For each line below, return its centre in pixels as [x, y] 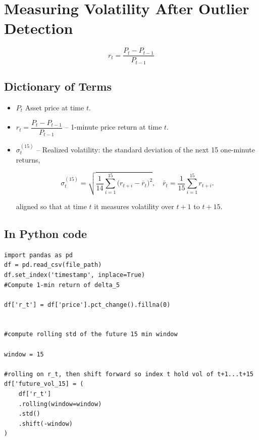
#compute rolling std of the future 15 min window [91, 334]
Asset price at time [55, 108]
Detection [39, 28]
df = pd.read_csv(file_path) [53, 265]
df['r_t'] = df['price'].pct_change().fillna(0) [87, 305]
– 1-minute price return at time [113, 127]
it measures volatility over [134, 206]
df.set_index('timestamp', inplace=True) [75, 275]
